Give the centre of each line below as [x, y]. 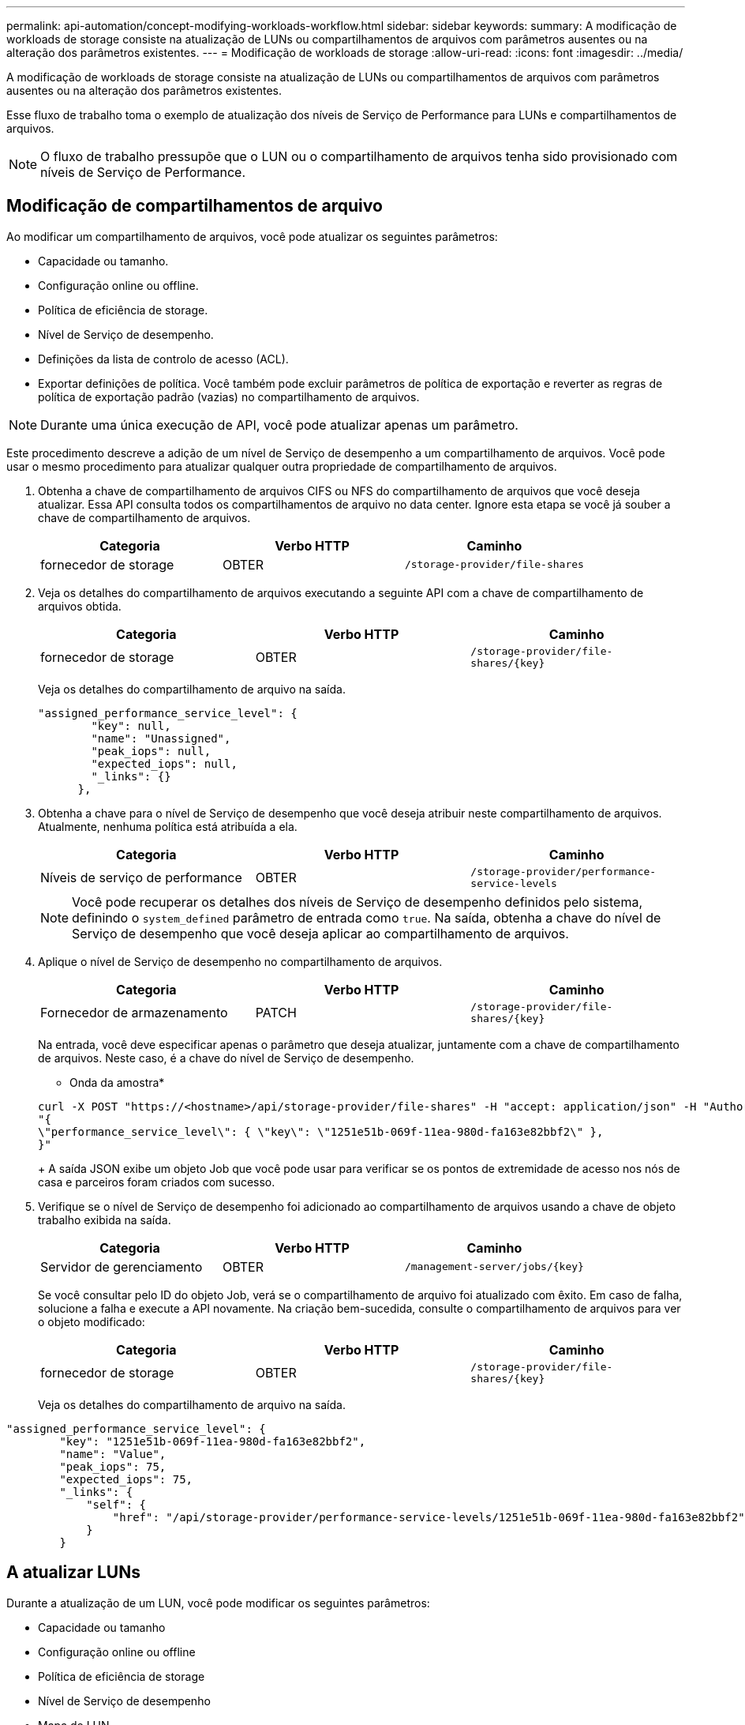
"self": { [116, 1504]
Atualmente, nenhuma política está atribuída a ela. [168, 826]
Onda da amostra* [117, 1082]
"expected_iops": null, [164, 763]
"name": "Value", [113, 1454]
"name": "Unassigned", [161, 738]
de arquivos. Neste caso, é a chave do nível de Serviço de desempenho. [226, 1058]
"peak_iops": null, [151, 751]
